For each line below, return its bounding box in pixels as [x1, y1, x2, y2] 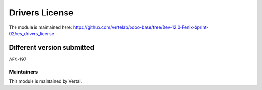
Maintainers [9, 68, 38, 75]
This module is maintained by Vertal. [9, 78, 82, 84]
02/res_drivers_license [9, 30, 54, 36]
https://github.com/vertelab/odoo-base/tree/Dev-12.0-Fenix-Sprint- [73, 24, 209, 30]
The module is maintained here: [9, 24, 72, 30]
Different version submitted [9, 44, 95, 52]
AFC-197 [9, 56, 27, 62]
